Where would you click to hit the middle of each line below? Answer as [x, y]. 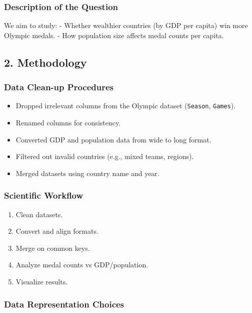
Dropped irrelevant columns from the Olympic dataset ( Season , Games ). [126, 106]
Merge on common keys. [53, 248]
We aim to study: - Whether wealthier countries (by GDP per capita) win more [126, 25]
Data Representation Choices [64, 304]
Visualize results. [42, 282]
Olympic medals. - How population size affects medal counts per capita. [114, 35]
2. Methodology [45, 62]
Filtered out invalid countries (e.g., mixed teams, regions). [105, 156]
